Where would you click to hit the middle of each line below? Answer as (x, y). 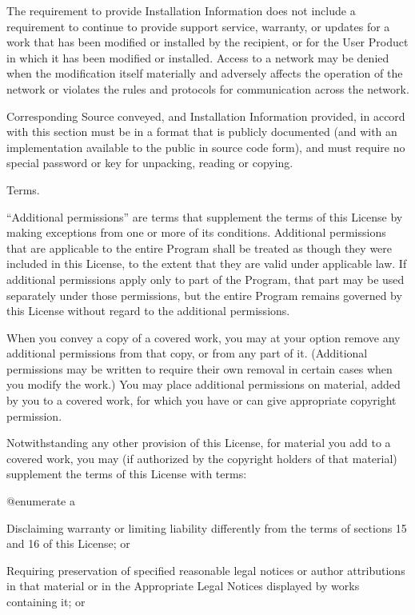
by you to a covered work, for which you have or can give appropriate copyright (202, 400)
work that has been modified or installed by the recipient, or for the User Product (207, 42)
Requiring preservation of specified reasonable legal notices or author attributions (206, 570)
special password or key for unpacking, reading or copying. (150, 163)
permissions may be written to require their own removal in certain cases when (200, 368)
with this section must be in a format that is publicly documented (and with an (202, 132)
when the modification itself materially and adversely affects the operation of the (205, 73)
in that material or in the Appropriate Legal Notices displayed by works (183, 586)
